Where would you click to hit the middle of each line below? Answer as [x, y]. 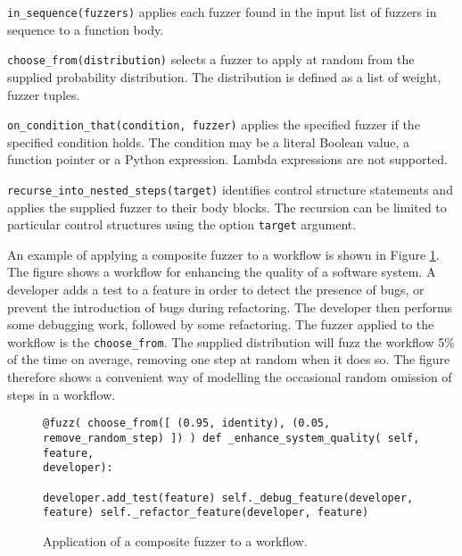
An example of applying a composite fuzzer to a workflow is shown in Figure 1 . [223, 254]
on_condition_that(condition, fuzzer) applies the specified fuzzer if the [214, 124]
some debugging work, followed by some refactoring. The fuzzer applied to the [221, 324]
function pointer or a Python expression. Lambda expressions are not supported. [227, 159]
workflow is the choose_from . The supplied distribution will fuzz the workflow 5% [231, 341]
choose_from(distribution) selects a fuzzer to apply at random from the [211, 59]
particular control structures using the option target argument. [182, 224]
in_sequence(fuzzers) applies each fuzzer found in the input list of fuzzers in [222, 12]
